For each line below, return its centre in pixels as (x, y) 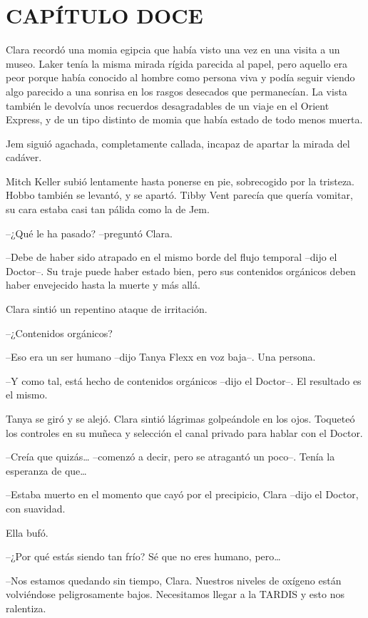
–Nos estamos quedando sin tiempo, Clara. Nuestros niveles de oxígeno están (174, 580)
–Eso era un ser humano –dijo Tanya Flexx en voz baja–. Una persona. (161, 357)
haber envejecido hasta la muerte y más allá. (103, 285)
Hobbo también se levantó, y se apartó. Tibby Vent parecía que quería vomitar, (179, 195)
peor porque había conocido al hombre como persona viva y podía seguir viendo (180, 77)
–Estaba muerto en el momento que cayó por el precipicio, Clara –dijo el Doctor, (182, 494)
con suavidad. (36, 508)
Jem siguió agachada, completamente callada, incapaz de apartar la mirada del (178, 143)
